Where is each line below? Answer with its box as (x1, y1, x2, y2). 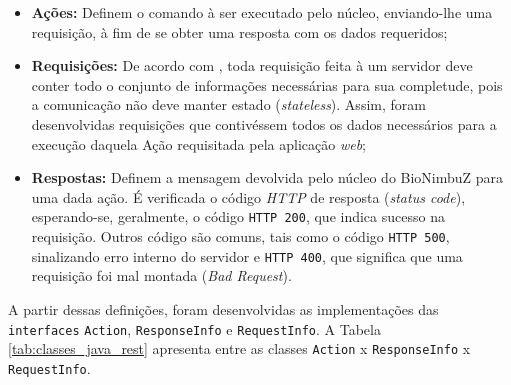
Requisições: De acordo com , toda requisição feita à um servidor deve (31, 55, 473, 76)
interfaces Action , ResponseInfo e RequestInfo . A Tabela (8, 318, 381, 339)
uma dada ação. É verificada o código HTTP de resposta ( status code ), (31, 186, 466, 207)
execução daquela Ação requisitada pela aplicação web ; (31, 133, 366, 154)
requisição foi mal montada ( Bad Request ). (31, 265, 292, 286)
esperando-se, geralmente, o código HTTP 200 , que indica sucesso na (31, 206, 445, 227)
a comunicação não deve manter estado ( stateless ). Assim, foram (31, 94, 426, 115)
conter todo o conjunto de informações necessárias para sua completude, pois (31, 74, 503, 95)
